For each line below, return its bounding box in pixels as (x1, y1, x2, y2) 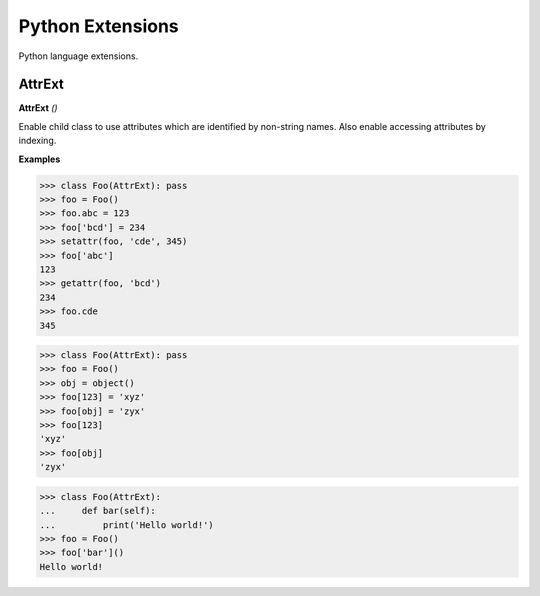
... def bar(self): (39, 505, 157, 517)
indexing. (18, 135, 57, 147)
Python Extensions (18, 15, 179, 37)
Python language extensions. (18, 50, 139, 62)
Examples (18, 153, 61, 165)
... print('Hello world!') (39, 519, 214, 530)
